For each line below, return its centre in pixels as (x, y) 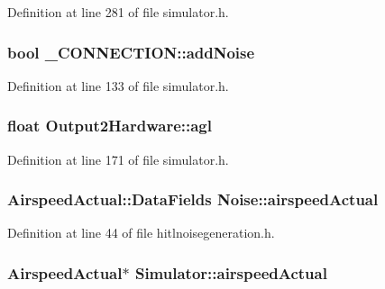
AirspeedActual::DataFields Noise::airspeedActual (193, 199)
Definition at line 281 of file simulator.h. (118, 12)
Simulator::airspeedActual (231, 272)
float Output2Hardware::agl (110, 126)
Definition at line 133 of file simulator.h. (118, 85)
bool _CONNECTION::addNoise (131, 52)
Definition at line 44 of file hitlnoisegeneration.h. (141, 233)
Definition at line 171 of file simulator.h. (118, 159)
